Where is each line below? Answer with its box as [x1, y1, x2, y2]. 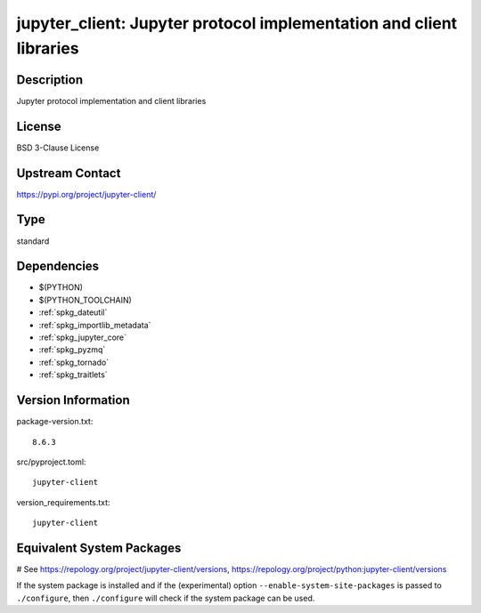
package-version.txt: [16, 416, 94, 427]
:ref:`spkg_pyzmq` [38, 344, 106, 355]
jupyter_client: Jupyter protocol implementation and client [16, 13, 458, 33]
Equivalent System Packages [16, 540, 182, 555]
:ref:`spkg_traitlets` [38, 369, 108, 380]
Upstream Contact [16, 165, 121, 181]
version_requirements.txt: [16, 496, 110, 507]
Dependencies [16, 259, 100, 274]
